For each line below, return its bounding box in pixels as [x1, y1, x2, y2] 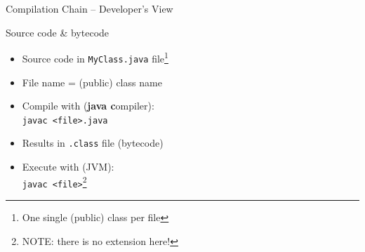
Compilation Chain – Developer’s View [6, 1, 173, 15]
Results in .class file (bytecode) [22, 135, 164, 150]
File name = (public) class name [22, 74, 162, 89]
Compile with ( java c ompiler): [22, 98, 154, 113]
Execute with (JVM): [22, 159, 114, 173]
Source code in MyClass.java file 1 [22, 49, 168, 65]
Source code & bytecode [6, 25, 109, 39]
